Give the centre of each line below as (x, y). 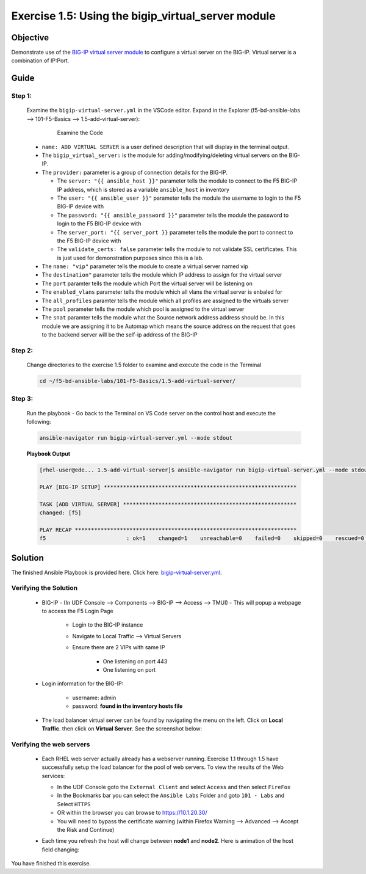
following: (39, 422)
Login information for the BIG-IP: (83, 683)
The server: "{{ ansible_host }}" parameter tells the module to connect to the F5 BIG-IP (177, 181)
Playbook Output (48, 454)
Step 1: (21, 96)
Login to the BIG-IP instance (108, 625)
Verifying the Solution (45, 588)
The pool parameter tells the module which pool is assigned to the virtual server (143, 309)
